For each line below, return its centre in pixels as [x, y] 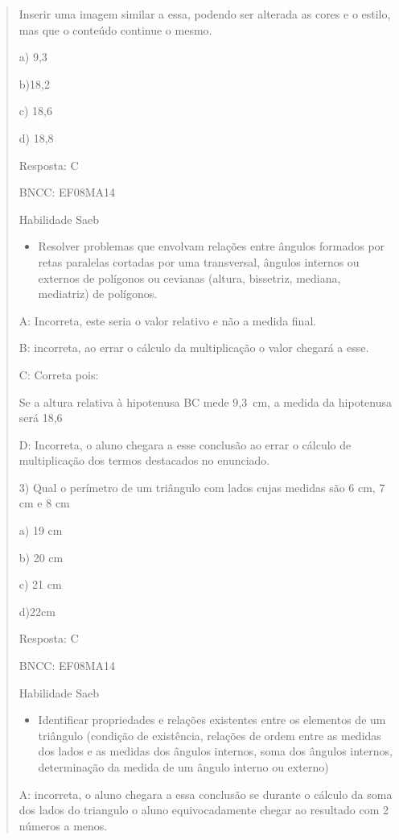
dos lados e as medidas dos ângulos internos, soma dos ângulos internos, [215, 751]
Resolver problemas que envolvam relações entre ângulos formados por [212, 246]
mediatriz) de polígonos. [98, 294]
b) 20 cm [41, 557]
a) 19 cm [41, 530]
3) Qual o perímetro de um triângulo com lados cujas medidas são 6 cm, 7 [202, 487]
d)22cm [37, 611]
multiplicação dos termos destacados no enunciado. [144, 460]
